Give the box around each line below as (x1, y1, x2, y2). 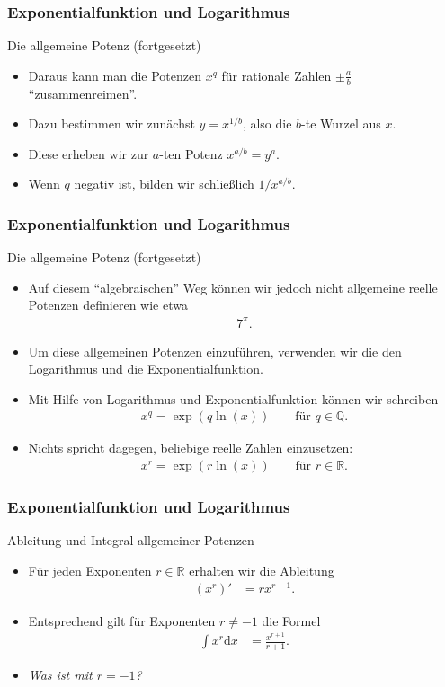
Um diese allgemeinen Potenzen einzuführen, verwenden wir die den (28, 341, 402, 360)
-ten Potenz (159, 144, 223, 163)
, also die (242, 114, 292, 133)
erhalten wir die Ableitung (189, 560, 334, 579)
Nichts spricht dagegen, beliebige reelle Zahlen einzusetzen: (28, 438, 353, 457)
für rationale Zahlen (221, 66, 332, 84)
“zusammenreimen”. (28, 84, 138, 102)
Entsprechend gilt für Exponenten (28, 611, 216, 630)
